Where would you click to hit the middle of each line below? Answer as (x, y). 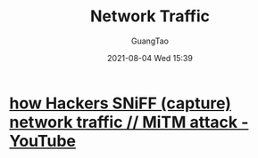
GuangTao (150, 41)
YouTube (42, 141)
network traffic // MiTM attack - (129, 122)
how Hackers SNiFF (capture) (121, 103)
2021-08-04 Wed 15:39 (150, 58)
